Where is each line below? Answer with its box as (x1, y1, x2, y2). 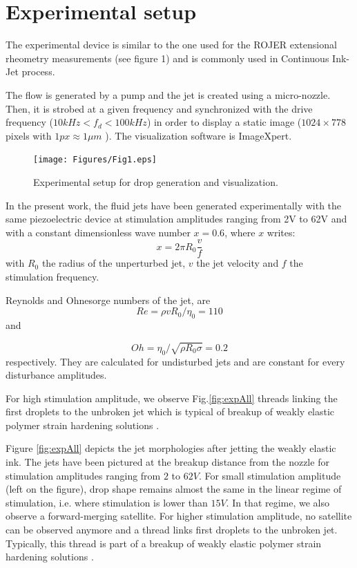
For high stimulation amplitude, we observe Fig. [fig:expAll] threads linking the (6, 390, 338, 405)
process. (21, 64, 55, 79)
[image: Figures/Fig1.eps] (33, 155, 157, 165)
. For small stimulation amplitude (198, 468, 341, 482)
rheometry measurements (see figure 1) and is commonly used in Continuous (6, 50, 329, 65)
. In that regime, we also (226, 495, 330, 509)
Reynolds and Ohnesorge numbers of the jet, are (6, 292, 211, 307)
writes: (267, 225, 296, 239)
